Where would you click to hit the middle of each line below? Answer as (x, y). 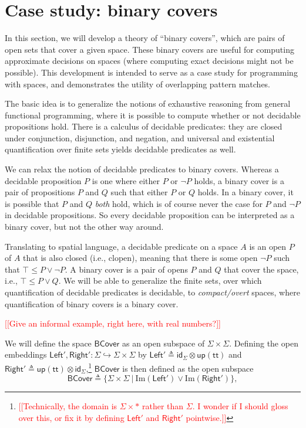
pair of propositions (40, 192)
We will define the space (48, 343)
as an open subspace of (163, 343)
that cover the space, (261, 269)
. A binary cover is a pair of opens (126, 269)
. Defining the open (264, 343)
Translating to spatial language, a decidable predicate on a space (121, 246)
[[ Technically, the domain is (68, 406)
